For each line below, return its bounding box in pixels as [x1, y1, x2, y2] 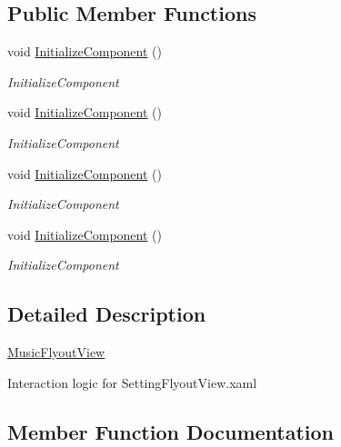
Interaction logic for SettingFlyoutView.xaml [7, 372, 257, 392]
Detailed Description [7, 300, 206, 328]
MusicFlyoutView [7, 343, 105, 362]
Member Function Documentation [7, 417, 335, 445]
